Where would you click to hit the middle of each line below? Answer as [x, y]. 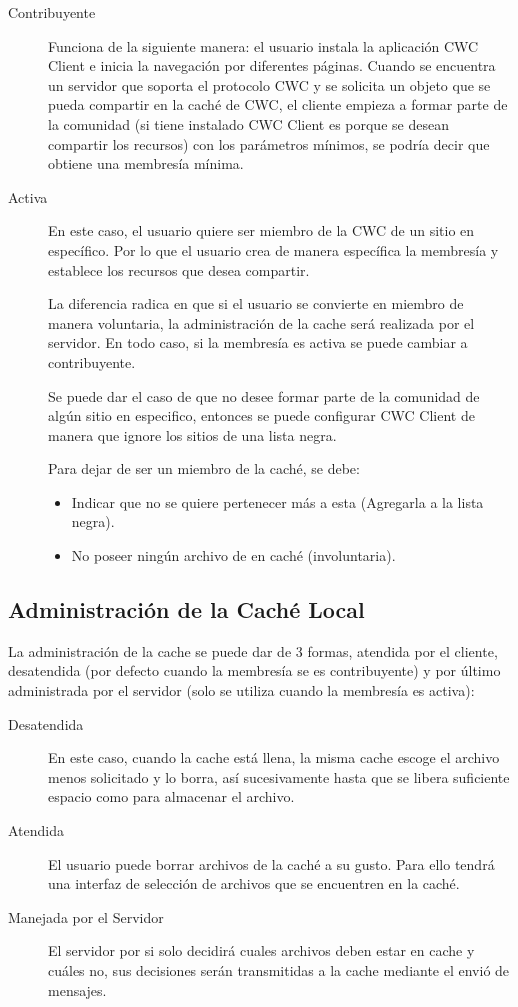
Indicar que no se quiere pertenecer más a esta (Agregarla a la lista [277, 501]
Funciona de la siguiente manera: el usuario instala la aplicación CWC [263, 45]
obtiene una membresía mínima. [146, 163]
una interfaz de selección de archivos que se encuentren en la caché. [254, 883]
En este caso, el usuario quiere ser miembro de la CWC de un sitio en [261, 230]
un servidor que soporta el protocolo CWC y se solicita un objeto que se [269, 84]
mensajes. [77, 989]
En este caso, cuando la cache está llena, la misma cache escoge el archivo [274, 757]
